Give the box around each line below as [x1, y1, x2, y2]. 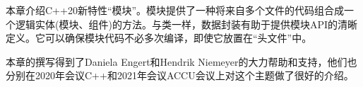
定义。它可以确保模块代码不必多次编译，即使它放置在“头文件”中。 [6, 30, 312, 45]
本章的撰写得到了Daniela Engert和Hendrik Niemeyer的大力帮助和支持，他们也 [6, 54, 357, 69]
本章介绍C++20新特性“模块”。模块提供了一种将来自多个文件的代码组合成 [6, 3, 345, 17]
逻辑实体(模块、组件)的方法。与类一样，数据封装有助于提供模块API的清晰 [15, 16, 357, 31]
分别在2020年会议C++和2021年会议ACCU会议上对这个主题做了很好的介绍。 [6, 68, 354, 83]
